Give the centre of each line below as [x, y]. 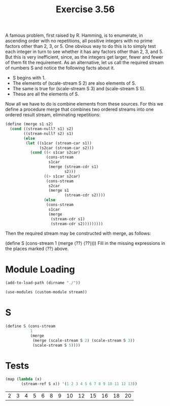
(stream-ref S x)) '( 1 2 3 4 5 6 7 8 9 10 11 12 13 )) [79, 384]
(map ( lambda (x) [24, 379]
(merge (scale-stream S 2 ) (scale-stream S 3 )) [84, 340]
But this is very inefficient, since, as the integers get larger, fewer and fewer [84, 57]
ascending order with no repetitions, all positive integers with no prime [79, 41]
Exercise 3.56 [85, 9]
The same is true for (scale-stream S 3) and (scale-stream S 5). [79, 89]
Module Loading [40, 269]
